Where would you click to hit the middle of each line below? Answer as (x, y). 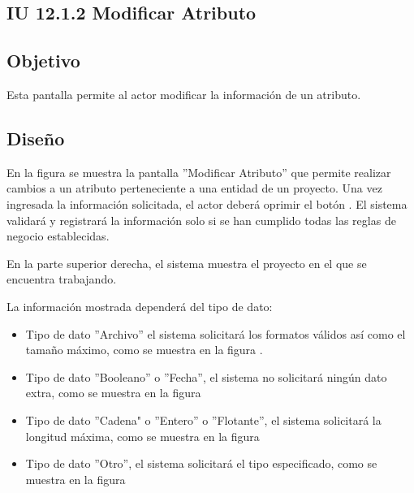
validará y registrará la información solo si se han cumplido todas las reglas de (201, 220)
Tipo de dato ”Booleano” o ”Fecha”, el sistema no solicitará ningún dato (206, 376)
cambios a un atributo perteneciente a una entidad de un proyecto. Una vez (194, 188)
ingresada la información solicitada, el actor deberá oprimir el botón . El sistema (207, 203)
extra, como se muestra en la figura (113, 393)
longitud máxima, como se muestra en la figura (142, 436)
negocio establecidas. (58, 236)
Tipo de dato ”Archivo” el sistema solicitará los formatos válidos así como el (216, 333)
